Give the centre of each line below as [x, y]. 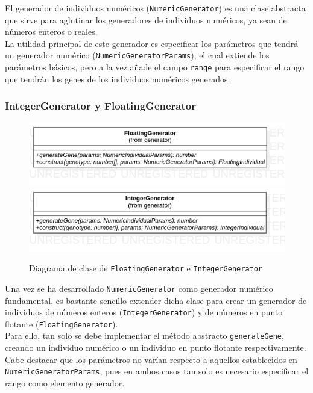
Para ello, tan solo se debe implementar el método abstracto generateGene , [144, 336]
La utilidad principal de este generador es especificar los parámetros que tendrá [152, 43]
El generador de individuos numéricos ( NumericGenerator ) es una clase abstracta [155, 8]
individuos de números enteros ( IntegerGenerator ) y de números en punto [144, 312]
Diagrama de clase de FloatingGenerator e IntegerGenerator [146, 268]
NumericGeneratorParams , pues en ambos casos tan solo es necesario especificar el [157, 371]
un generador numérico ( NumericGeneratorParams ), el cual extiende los [137, 55]
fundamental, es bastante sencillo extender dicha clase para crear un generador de [156, 300]
